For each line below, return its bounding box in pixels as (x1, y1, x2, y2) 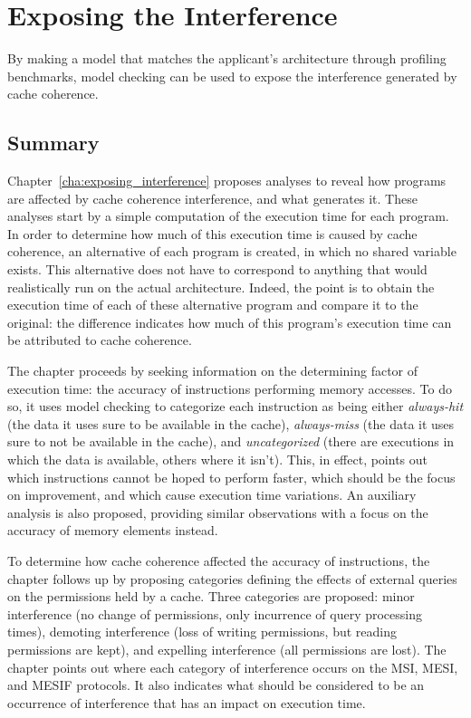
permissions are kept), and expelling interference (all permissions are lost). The (7, 639, 447, 658)
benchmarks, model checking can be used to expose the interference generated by (7, 66, 457, 85)
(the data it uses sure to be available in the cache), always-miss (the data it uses (7, 414, 455, 433)
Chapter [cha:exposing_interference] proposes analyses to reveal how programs (7, 171, 447, 190)
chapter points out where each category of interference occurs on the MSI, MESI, (7, 657, 458, 676)
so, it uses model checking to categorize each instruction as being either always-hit (7, 397, 464, 416)
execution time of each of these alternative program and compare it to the (7, 295, 418, 314)
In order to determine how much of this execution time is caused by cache (7, 224, 418, 243)
